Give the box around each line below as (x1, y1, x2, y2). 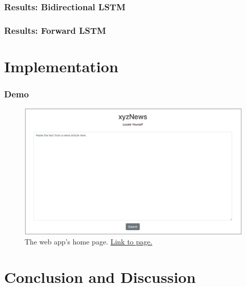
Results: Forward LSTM (4, 24, 106, 36)
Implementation (4, 55, 118, 76)
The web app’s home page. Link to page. (25, 236, 153, 247)
